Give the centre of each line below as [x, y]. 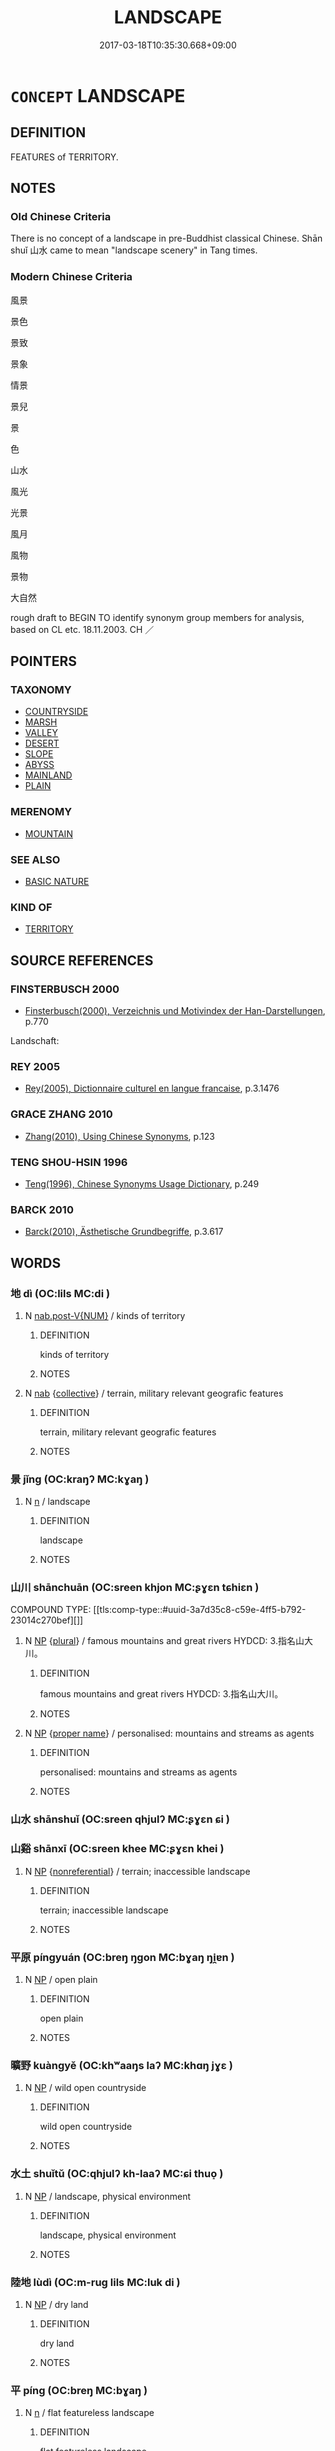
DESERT [42, 743]
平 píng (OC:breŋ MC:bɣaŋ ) [79, 2390]
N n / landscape [57, 1502]
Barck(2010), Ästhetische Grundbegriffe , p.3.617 [124, 1232]
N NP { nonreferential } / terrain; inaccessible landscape [137, 1871]
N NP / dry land [56, 2304]
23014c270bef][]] [47, 1620]
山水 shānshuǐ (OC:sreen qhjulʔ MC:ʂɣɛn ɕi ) [120, 1819]
